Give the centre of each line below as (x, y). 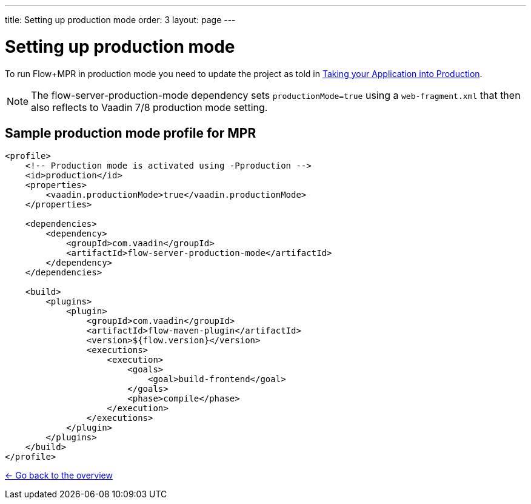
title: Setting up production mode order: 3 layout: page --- (120, 20)
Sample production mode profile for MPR (131, 133)
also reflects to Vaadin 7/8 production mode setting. (149, 107)
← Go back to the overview (59, 475)
